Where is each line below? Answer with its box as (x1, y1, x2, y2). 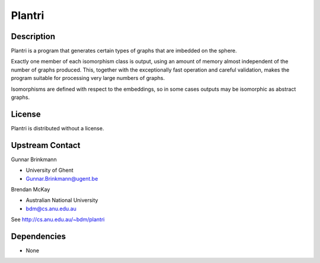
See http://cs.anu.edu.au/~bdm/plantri (11, 216, 105, 223)
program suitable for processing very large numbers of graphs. (11, 75, 165, 82)
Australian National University (25, 197, 98, 204)
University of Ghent (25, 166, 73, 174)
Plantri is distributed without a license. (11, 124, 104, 131)
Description (11, 31, 56, 41)
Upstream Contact (11, 140, 81, 150)
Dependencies (11, 231, 66, 241)
